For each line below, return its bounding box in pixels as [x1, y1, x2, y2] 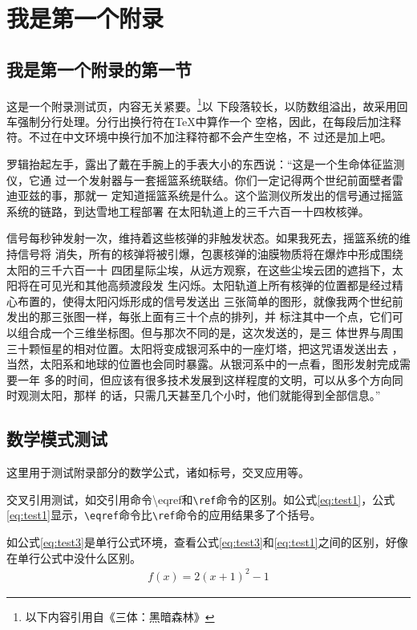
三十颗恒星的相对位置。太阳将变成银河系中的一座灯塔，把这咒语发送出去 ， [6, 339, 403, 356]
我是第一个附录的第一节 [6, 56, 192, 81]
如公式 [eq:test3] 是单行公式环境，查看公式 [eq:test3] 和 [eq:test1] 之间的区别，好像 [6, 534, 408, 551]
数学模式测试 [6, 426, 107, 451]
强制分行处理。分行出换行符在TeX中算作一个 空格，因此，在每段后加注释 [17, 112, 402, 129]
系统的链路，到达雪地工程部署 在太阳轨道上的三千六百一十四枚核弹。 [6, 202, 370, 219]
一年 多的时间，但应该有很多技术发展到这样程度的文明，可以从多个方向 [17, 371, 392, 388]
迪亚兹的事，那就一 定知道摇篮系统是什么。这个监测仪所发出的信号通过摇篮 [6, 187, 403, 204]
